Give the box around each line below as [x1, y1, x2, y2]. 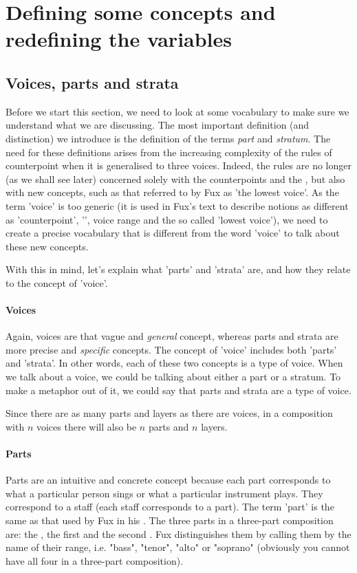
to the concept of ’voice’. [6, 275, 108, 290]
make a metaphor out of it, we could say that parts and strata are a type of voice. [6, 382, 351, 397]
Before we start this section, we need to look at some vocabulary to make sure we [6, 104, 349, 118]
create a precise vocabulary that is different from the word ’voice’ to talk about [6, 226, 340, 240]
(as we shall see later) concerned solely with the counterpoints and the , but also [6, 171, 345, 186]
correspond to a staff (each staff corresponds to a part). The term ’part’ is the [6, 499, 334, 514]
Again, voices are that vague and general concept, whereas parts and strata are [6, 329, 338, 343]
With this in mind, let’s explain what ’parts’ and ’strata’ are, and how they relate [6, 262, 351, 277]
